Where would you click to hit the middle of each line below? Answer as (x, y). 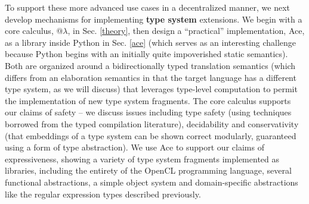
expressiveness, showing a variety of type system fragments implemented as (142, 159)
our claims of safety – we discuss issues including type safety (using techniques (148, 112)
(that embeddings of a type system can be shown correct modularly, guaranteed (151, 135)
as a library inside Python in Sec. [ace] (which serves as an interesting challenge (151, 42)
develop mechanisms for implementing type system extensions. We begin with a (154, 19)
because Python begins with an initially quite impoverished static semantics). (146, 54)
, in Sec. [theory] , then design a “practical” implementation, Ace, (186, 31)
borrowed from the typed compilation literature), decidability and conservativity (152, 123)
